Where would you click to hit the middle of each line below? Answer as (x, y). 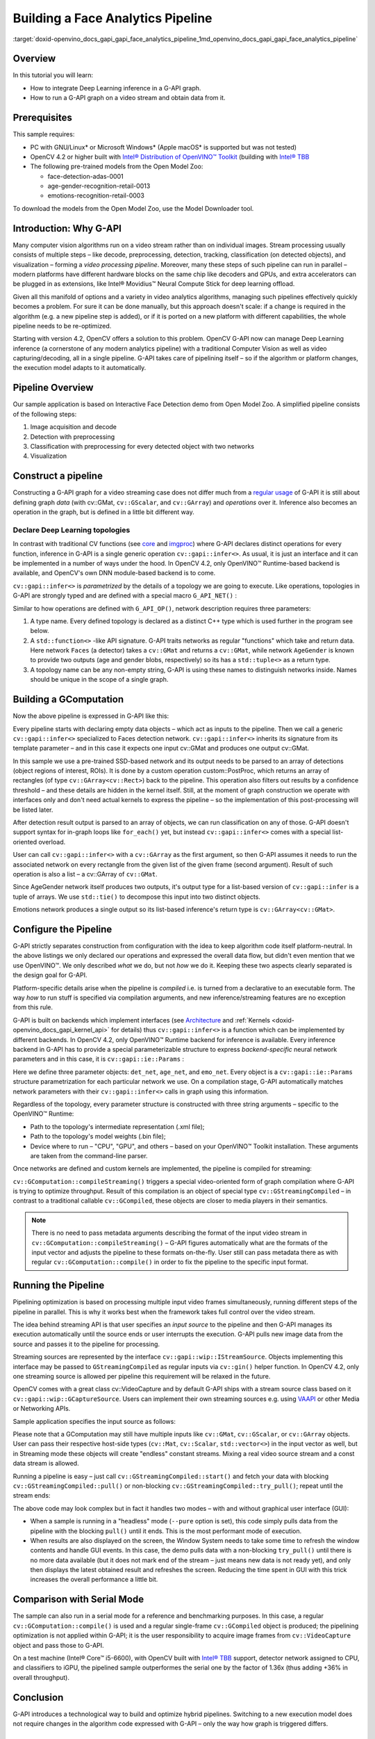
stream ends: (32, 1496)
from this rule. (33, 1007)
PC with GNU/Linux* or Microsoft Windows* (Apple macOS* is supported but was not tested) (164, 147)
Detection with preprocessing (73, 436)
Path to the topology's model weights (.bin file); (98, 1137)
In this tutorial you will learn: (53, 75)
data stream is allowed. (46, 1464)
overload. (52, 842)
